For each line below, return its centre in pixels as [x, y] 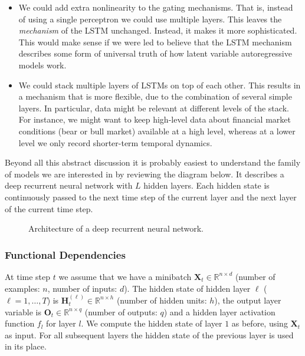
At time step [28, 276]
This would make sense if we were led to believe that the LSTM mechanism [155, 42]
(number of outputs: [121, 311]
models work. [42, 65]
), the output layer [248, 300]
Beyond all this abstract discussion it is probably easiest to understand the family [153, 162]
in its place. [26, 346]
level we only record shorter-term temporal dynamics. [115, 142]
